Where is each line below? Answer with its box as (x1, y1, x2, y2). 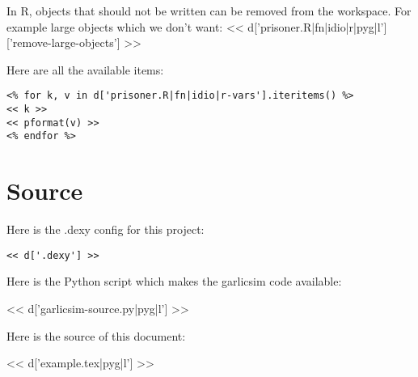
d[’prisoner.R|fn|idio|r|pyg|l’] (247, 18, 387, 35)
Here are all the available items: (6, 61, 164, 78)
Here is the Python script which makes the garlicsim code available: (6, 273, 342, 290)
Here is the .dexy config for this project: (6, 221, 205, 238)
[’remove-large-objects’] (6, 34, 120, 51)
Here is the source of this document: (6, 327, 186, 344)
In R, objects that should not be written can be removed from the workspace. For (6, 2, 412, 19)
